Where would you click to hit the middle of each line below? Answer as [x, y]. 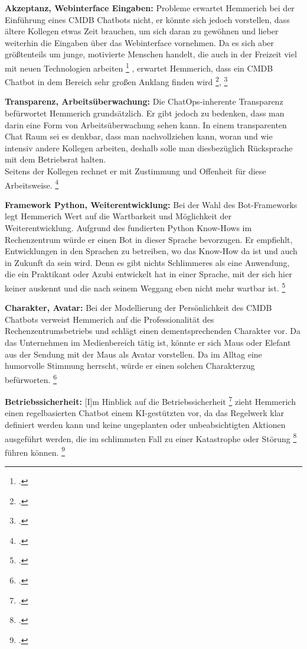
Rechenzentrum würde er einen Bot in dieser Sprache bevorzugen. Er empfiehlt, [149, 239]
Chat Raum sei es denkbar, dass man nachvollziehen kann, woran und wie [139, 136]
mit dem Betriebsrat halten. [55, 159]
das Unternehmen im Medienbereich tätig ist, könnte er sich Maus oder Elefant [148, 343]
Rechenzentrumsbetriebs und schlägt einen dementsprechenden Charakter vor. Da [153, 331]
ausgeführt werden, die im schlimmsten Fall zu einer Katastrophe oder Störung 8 [151, 437]
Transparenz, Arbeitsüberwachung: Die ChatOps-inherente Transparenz [144, 101]
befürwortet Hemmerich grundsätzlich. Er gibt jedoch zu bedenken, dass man [145, 113]
